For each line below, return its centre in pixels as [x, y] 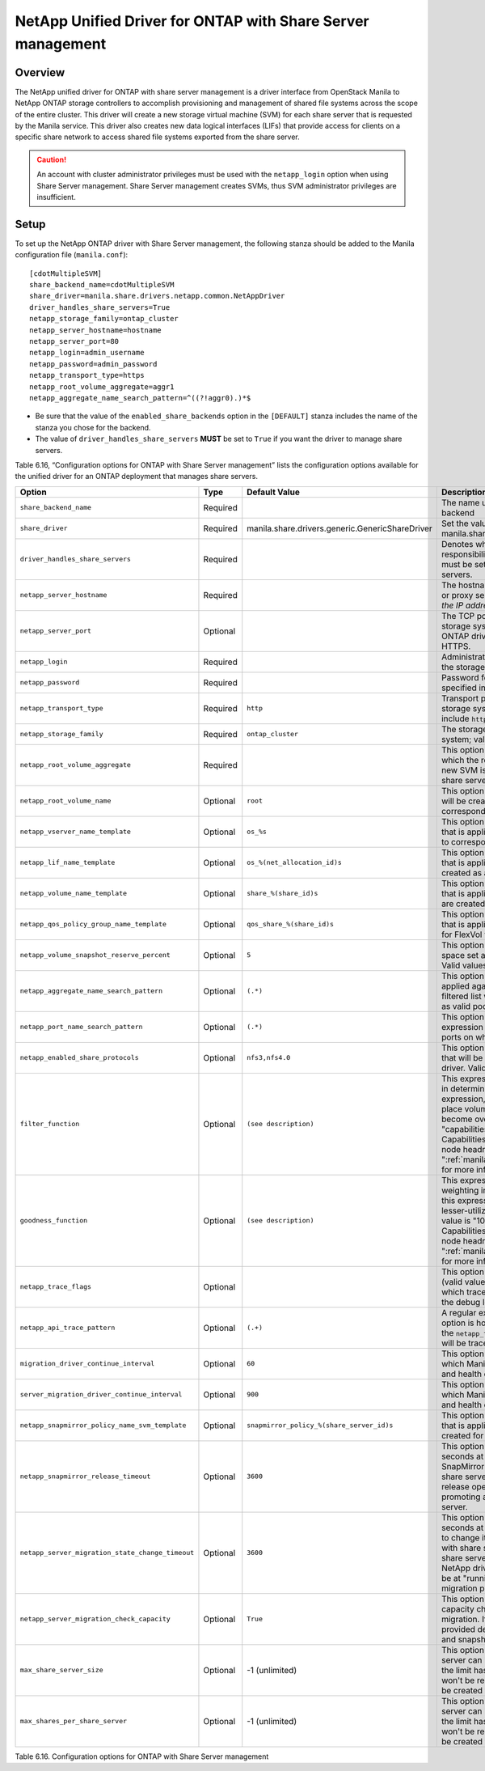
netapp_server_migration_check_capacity [95, 1619]
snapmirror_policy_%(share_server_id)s [320, 1425]
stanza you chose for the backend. [93, 427]
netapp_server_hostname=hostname [95, 330]
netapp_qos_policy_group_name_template [93, 924]
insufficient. [56, 197]
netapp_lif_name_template [67, 863]
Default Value [274, 492]
